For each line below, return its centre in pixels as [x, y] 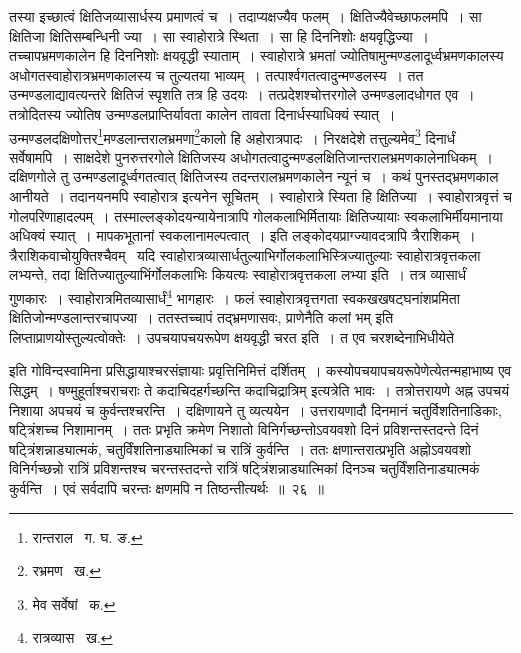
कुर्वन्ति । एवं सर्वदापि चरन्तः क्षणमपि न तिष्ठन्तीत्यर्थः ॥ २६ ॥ [167, 487]
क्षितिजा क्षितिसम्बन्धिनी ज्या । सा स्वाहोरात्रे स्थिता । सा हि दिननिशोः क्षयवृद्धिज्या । [219, 35]
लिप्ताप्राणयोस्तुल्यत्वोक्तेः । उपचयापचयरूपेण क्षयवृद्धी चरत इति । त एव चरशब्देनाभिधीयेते [232, 336]
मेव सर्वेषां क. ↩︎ [74, 603]
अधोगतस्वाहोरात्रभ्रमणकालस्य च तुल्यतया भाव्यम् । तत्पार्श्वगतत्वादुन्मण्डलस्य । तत [216, 74]
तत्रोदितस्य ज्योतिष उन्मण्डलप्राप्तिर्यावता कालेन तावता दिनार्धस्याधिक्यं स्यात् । [202, 113]
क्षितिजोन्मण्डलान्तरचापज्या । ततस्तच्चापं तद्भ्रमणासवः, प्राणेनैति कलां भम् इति [201, 317]
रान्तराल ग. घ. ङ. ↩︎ [87, 536]
